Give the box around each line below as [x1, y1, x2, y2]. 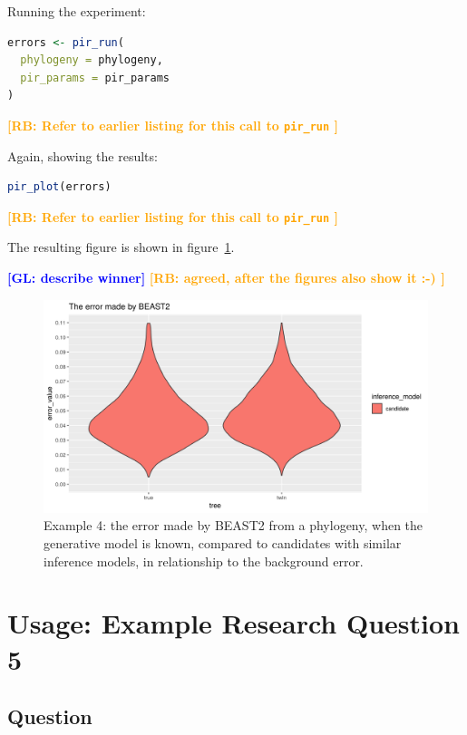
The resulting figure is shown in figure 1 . [7, 237, 235, 256]
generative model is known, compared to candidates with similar [44, 534, 402, 553]
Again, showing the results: [7, 146, 158, 165]
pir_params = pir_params [20, 71, 170, 84]
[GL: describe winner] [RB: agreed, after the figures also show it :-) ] [7, 268, 445, 287]
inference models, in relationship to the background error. [44, 551, 364, 570]
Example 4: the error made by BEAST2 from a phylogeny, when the [44, 516, 423, 535]
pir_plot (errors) [7, 180, 112, 194]
